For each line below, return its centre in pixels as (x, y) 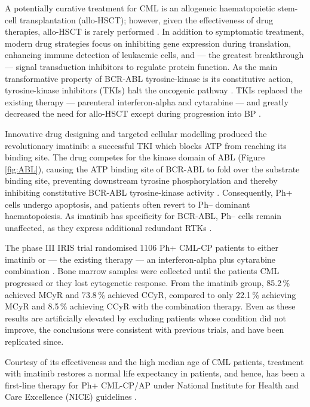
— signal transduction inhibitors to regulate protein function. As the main (141, 66)
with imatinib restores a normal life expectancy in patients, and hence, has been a (155, 373)
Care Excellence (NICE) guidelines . (71, 397)
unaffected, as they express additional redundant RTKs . (108, 227)
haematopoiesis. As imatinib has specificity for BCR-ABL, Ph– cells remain (143, 216)
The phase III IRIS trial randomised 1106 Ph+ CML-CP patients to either (142, 247)
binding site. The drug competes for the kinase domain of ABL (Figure (135, 157)
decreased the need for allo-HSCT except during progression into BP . (133, 113)
